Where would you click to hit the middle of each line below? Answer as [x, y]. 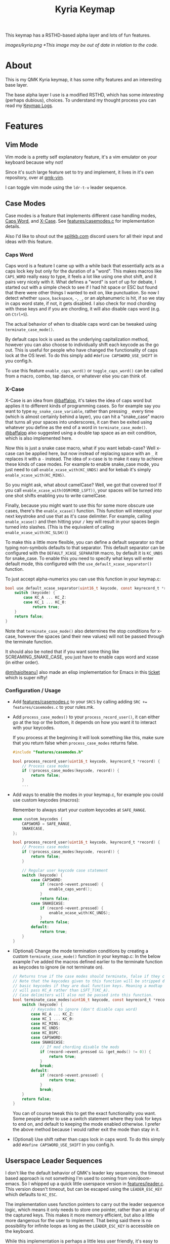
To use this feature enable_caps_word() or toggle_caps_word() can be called [84, 371]
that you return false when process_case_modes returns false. [75, 743]
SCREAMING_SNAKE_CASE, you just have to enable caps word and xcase [82, 657]
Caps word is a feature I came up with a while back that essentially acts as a [85, 266]
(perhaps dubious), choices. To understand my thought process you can [81, 100]
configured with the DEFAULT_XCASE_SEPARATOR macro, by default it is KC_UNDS [84, 553]
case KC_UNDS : [46, 1028]
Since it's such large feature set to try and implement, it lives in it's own [80, 172]
